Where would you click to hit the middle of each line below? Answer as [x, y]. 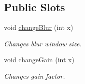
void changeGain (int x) [39, 60]
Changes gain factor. [35, 76]
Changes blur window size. [43, 43]
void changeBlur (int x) [39, 27]
